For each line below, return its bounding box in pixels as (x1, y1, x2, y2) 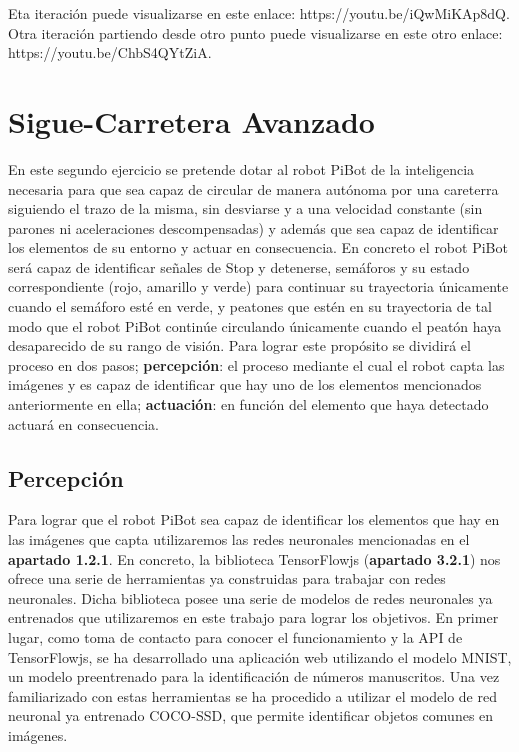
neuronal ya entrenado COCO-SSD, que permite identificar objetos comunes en (8, 705, 494, 726)
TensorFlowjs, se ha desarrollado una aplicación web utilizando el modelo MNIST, (8, 646, 512, 667)
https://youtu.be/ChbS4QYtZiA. (8, 42, 212, 63)
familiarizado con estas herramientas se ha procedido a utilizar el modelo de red (8, 685, 497, 706)
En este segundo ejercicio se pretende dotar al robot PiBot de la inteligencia (8, 158, 475, 179)
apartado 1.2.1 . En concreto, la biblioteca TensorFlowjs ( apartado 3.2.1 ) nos (8, 548, 501, 569)
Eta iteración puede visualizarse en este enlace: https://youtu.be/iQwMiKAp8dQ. (8, 3, 510, 23)
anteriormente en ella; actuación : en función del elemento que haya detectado (8, 394, 489, 415)
